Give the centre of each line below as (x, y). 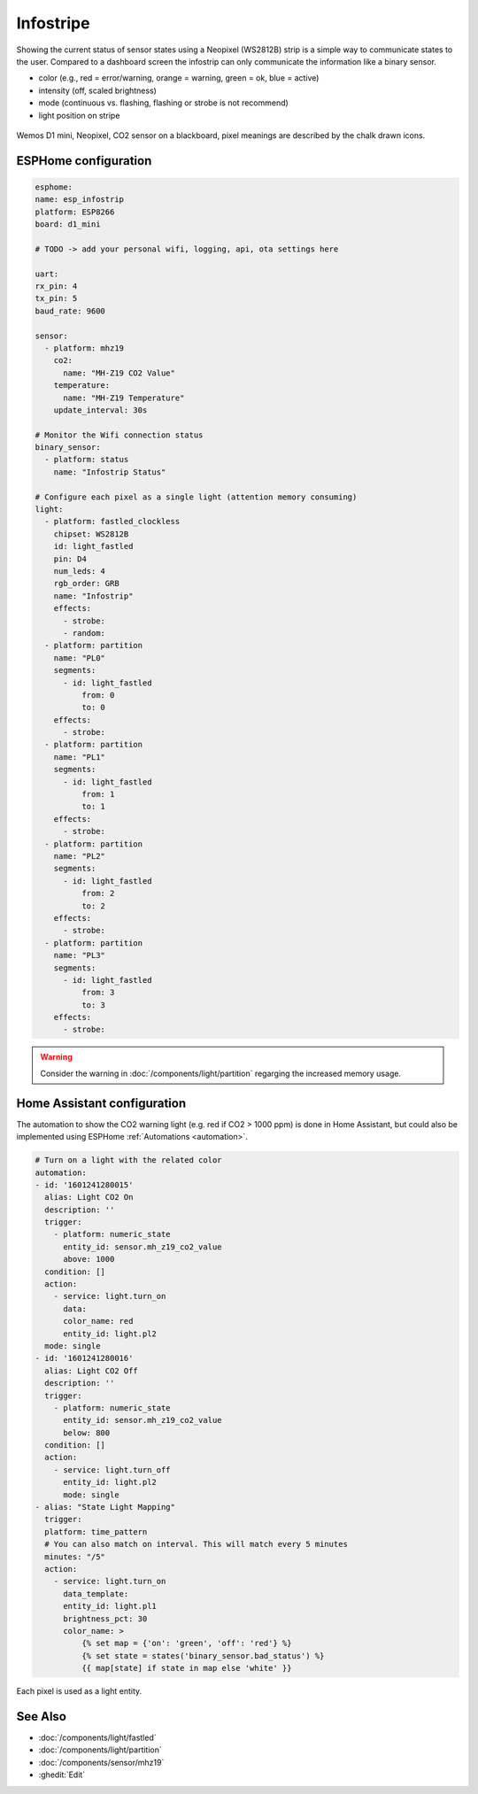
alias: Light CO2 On (89, 1197)
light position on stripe (79, 115)
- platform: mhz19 (84, 348)
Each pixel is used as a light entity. (79, 1691)
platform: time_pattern (96, 1531)
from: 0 (98, 695)
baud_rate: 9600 (70, 311)
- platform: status (87, 460)
